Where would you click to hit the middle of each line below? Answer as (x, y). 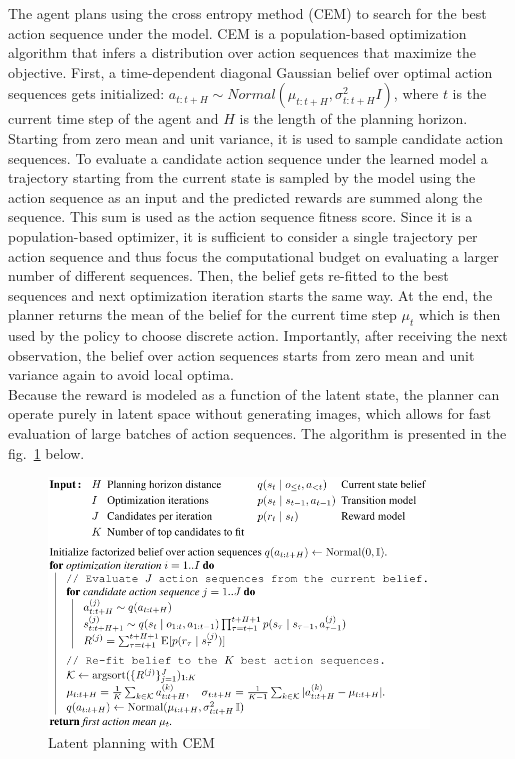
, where (416, 93)
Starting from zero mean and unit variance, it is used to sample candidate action (256, 137)
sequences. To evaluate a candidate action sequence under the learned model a (248, 157)
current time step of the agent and (113, 118)
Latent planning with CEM (131, 742)
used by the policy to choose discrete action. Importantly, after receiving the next (258, 335)
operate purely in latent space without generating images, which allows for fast (250, 413)
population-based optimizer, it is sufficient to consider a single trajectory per (243, 235)
